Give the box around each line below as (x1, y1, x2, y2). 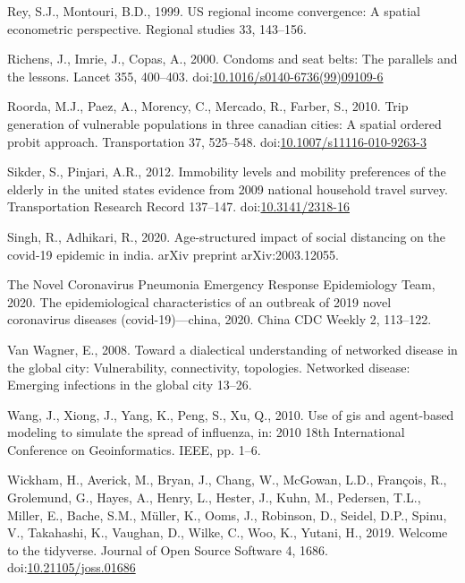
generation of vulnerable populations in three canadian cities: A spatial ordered (7, 114, 442, 133)
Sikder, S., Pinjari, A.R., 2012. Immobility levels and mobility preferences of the (7, 162, 446, 181)
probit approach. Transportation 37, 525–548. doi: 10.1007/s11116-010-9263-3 (7, 132, 427, 150)
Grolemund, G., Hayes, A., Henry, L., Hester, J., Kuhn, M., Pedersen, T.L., (7, 488, 421, 507)
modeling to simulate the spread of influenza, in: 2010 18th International (7, 423, 405, 442)
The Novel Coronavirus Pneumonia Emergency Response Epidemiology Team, (7, 275, 435, 294)
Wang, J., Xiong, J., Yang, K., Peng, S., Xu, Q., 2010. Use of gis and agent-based (7, 405, 454, 424)
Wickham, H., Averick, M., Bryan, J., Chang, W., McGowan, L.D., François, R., (7, 470, 447, 489)
